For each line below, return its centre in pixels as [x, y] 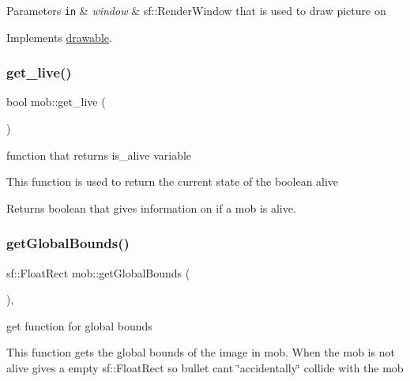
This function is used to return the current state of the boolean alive [173, 181]
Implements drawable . [59, 37]
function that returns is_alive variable [99, 155]
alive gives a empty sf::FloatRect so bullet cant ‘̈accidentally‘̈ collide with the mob [205, 368]
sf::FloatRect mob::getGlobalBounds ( [98, 272]
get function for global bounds [79, 325]
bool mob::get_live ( [56, 102]
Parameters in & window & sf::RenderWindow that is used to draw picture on [196, 10]
